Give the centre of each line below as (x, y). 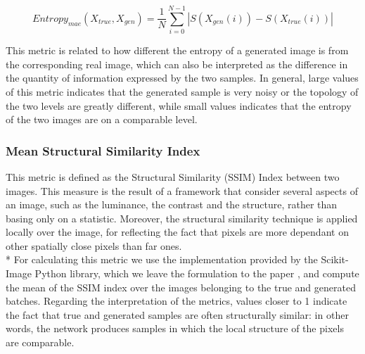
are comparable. (40, 342)
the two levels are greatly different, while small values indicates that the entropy (179, 105)
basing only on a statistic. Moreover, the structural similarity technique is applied (182, 218)
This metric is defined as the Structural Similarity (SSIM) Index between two (173, 176)
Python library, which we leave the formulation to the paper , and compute (197, 273)
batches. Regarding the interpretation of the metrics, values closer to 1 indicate (177, 301)
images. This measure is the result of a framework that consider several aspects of (182, 190)
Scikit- (335, 259)
